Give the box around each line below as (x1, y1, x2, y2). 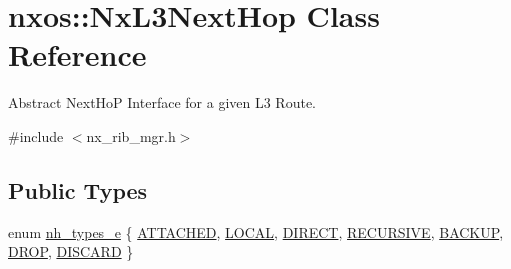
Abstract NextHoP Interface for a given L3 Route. (8, 92, 316, 113)
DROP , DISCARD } (8, 241, 134, 262)
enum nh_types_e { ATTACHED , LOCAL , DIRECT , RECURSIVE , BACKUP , (8, 221, 504, 242)
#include (8, 125, 64, 146)
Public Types (8, 174, 148, 205)
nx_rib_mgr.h (86, 125, 176, 146)
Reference (8, 34, 147, 75)
